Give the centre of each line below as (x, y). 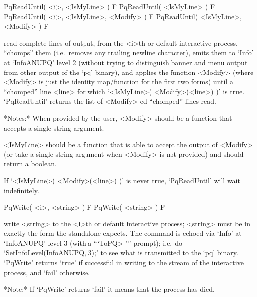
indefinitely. (22, 190)
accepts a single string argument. (54, 127)
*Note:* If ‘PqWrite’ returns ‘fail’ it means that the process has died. (109, 289)
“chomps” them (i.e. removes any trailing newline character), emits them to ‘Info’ (129, 52)
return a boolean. (30, 164)
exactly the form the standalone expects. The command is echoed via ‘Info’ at (123, 233)
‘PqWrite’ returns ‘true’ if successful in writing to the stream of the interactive (124, 262)
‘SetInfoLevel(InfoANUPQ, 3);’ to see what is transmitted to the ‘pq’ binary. (121, 253)
